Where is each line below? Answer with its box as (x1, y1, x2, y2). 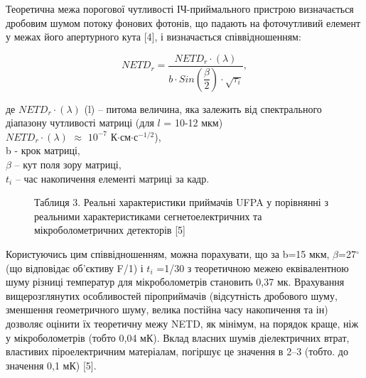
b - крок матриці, (6, 143, 80, 158)
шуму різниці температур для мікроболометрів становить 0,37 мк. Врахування (6, 274, 345, 289)
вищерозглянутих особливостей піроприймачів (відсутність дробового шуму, (6, 288, 338, 303)
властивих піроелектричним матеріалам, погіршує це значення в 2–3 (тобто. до (6, 344, 348, 359)
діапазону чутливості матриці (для (6, 115, 154, 130)
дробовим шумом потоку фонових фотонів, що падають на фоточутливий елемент (6, 15, 361, 30)
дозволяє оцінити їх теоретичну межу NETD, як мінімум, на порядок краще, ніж (6, 316, 359, 330)
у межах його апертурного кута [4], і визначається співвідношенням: (6, 29, 301, 44)
